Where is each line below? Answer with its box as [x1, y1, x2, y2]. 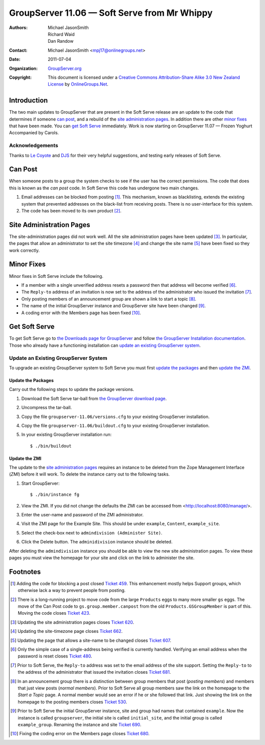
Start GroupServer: [21, 480, 60, 486]
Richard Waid [48, 31, 75, 37]
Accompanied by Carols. [9, 130, 59, 136]
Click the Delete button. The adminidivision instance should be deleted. [21, 539, 173, 545]
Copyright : [9, 74, 32, 80]
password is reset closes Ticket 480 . [18, 653, 93, 659]
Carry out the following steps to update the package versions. [9, 387, 134, 392]
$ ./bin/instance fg [30, 492, 79, 498]
